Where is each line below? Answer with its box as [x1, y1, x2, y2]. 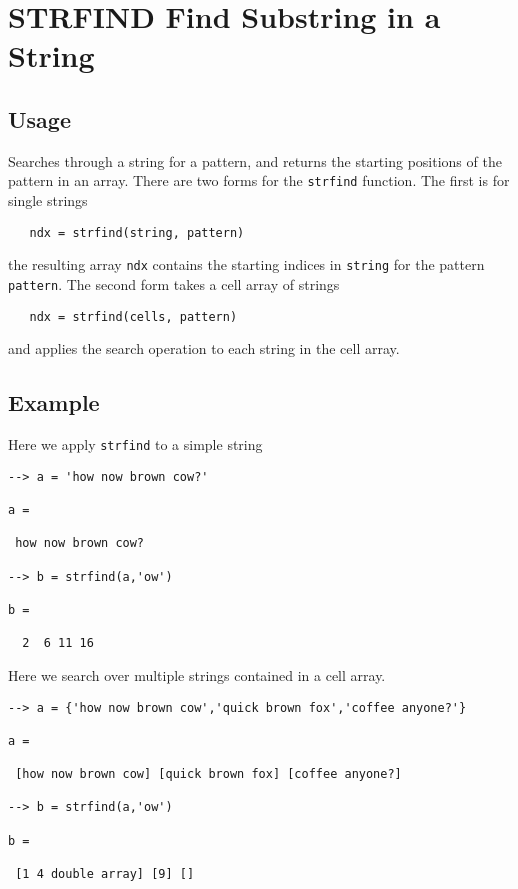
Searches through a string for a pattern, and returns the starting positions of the [8, 150, 502, 171]
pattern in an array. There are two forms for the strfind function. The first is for [8, 170, 510, 191]
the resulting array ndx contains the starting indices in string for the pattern [8, 254, 485, 275]
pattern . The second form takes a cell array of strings [8, 273, 340, 294]
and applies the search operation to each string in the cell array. [8, 338, 400, 359]
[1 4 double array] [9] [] [15, 867, 195, 882]
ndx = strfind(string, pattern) [29, 225, 245, 240]
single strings [8, 190, 88, 211]
